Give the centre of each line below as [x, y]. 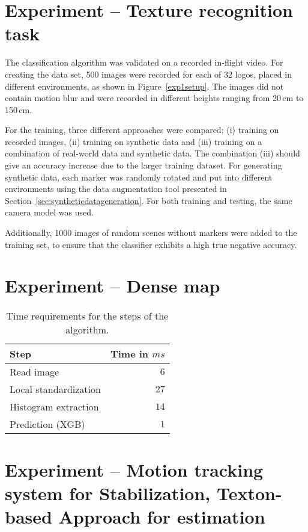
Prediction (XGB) [47, 424]
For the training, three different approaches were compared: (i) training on [142, 130]
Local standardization [55, 389]
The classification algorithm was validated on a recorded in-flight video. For [144, 62]
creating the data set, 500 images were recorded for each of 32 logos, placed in [148, 74]
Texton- [249, 493]
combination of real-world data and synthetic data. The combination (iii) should [152, 153]
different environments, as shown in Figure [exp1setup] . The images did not [144, 86]
